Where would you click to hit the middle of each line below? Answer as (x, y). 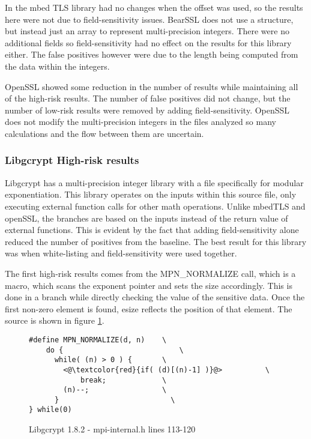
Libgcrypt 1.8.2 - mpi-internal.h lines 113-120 (112, 429)
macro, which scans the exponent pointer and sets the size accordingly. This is (149, 285)
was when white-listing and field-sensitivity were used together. (121, 253)
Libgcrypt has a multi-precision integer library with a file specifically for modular (154, 182)
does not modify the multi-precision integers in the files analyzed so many (140, 122)
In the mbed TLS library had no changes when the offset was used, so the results (154, 7)
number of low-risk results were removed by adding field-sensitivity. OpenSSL (147, 110)
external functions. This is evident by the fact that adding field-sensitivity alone (152, 230)
